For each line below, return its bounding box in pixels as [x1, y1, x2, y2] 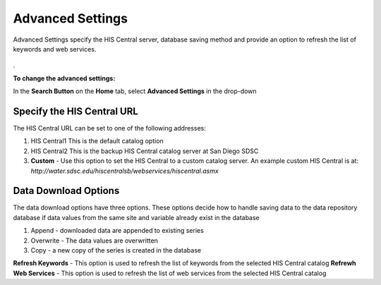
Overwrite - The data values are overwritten [30, 236, 159, 245]
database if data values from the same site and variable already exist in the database [13, 213, 260, 222]
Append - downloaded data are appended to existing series [30, 226, 204, 235]
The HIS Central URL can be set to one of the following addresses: [13, 124, 206, 133]
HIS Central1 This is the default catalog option [30, 137, 164, 145]
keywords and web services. [13, 44, 97, 53]
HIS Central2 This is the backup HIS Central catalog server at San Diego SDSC [30, 147, 259, 155]
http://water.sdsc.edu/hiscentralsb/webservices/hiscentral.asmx [30, 166, 219, 175]
